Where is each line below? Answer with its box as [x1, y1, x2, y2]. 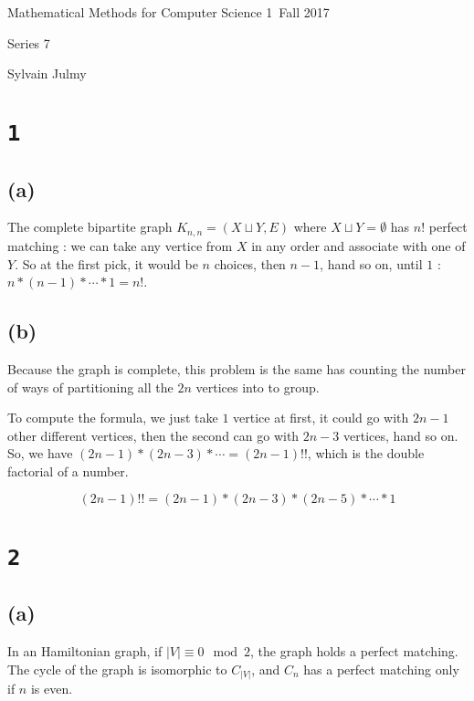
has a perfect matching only [303, 659, 459, 678]
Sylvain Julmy [7, 64, 87, 83]
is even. [30, 679, 73, 698]
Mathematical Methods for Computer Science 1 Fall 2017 [7, 3, 330, 21]
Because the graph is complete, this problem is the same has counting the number [7, 359, 466, 378]
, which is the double [307, 444, 425, 463]
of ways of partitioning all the [7, 377, 174, 396]
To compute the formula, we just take [7, 408, 218, 427]
